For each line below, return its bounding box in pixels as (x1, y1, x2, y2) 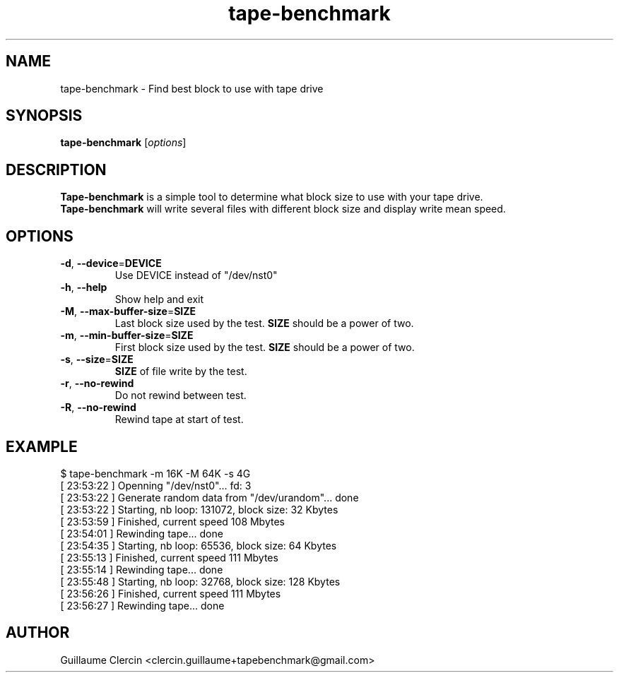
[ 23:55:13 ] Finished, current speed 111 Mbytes (60, 551, 278, 564)
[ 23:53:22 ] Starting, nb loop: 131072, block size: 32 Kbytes (60, 503, 338, 516)
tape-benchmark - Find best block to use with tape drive (60, 82, 324, 95)
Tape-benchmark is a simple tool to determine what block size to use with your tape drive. (60, 191, 483, 203)
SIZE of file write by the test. (114, 365, 247, 378)
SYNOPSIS (6, 107, 83, 125)
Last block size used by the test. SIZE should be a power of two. (114, 317, 414, 330)
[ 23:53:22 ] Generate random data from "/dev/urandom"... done (60, 491, 359, 504)
